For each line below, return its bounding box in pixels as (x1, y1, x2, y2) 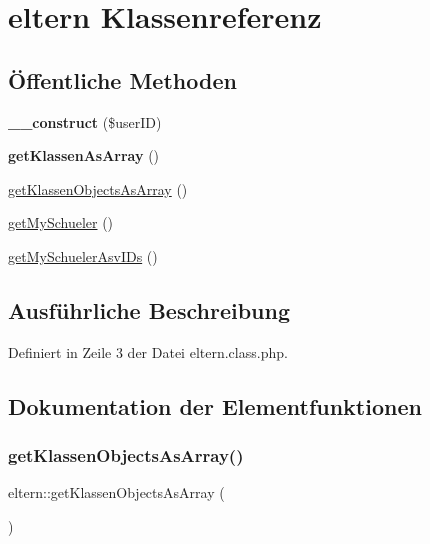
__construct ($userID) (8, 111, 162, 132)
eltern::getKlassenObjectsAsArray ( (8, 482, 225, 503)
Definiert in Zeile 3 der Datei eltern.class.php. (8, 341, 288, 362)
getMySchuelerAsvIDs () (8, 245, 158, 266)
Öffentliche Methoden (8, 64, 237, 95)
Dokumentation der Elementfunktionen (8, 390, 422, 421)
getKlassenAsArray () (8, 145, 160, 166)
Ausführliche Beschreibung (8, 294, 290, 325)
